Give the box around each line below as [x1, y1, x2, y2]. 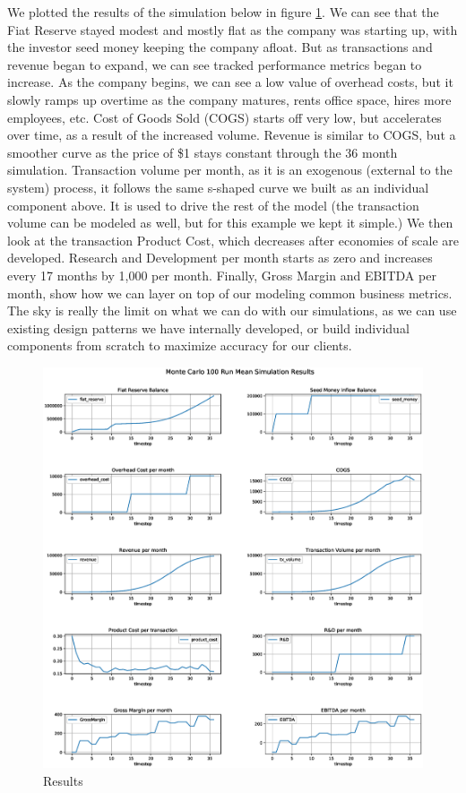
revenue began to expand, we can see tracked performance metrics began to [7, 55, 422, 73]
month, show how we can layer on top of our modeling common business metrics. [7, 283, 453, 302]
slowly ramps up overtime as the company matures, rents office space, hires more [7, 90, 452, 108]
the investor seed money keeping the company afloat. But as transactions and [7, 38, 433, 56]
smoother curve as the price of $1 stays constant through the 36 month [7, 142, 398, 161]
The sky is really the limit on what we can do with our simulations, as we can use [7, 301, 457, 320]
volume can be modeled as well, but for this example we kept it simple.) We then [7, 213, 453, 232]
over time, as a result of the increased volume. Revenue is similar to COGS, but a [7, 125, 456, 144]
